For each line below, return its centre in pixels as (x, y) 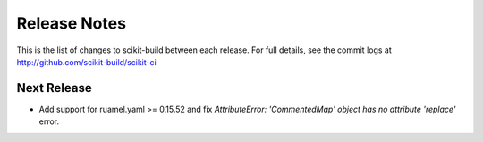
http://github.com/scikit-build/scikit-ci (86, 62)
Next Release (55, 88)
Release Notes (72, 23)
